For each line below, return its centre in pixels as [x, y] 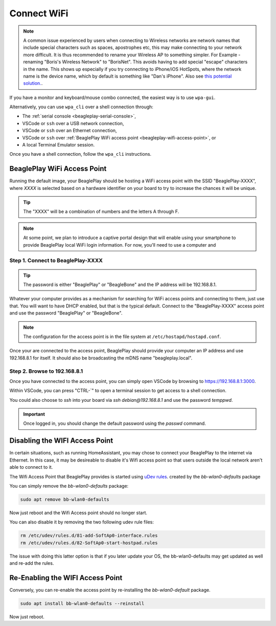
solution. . [33, 83]
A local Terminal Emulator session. [59, 145]
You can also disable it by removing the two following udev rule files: [82, 522]
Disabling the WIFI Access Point [61, 441]
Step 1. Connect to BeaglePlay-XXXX [56, 260]
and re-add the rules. [32, 563]
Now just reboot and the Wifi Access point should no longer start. [78, 513]
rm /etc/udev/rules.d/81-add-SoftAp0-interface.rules [89, 536]
